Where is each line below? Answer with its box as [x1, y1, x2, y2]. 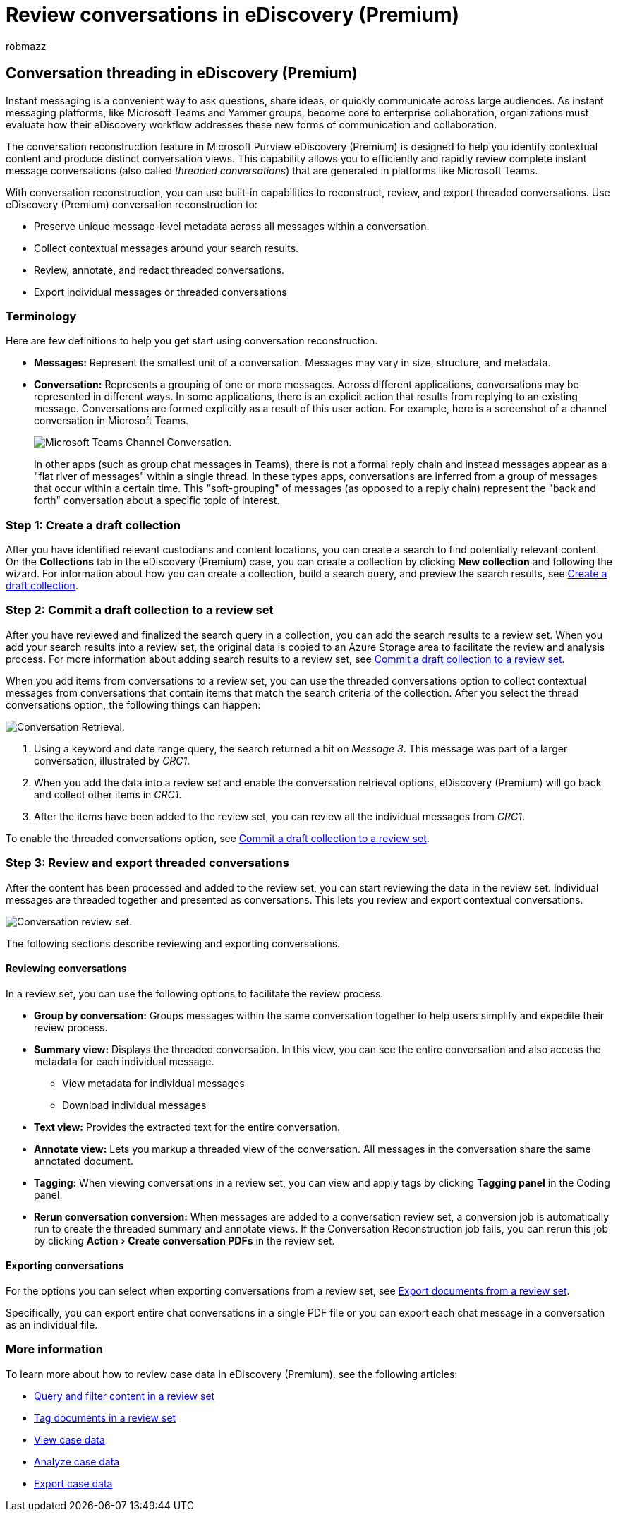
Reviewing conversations [6, 962, 127, 975]
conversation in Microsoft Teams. [34, 414, 189, 427]
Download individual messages [62, 1098, 207, 1111]
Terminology [6, 308, 77, 323]
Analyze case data [34, 1455, 120, 1468]
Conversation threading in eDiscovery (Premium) [6, 64, 358, 83]
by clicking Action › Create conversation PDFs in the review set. [34, 1234, 335, 1247]
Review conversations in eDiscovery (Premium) [6, 3, 460, 27]
